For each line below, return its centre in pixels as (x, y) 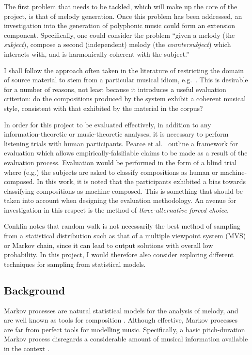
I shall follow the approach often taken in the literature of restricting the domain (124, 70)
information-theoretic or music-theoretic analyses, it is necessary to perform (116, 134)
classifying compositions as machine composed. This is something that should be (124, 191)
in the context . (27, 348)
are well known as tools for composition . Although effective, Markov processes (121, 320)
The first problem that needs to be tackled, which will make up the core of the (121, 6)
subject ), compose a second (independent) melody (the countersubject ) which (118, 44)
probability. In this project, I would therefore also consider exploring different (119, 255)
